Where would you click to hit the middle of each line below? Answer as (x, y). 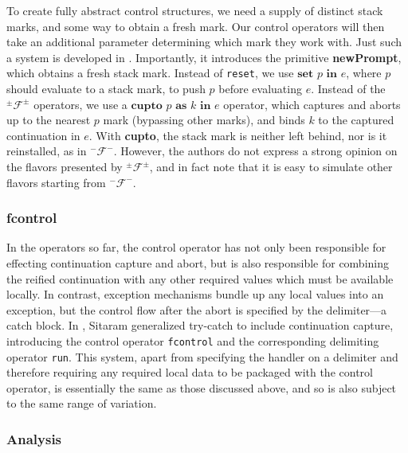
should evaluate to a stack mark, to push (106, 89)
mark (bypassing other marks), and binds (204, 120)
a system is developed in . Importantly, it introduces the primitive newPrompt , (204, 57)
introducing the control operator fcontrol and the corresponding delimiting (193, 340)
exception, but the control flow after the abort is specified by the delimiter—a (197, 309)
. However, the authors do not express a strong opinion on (255, 151)
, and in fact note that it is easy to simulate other (271, 166)
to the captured (356, 120)
